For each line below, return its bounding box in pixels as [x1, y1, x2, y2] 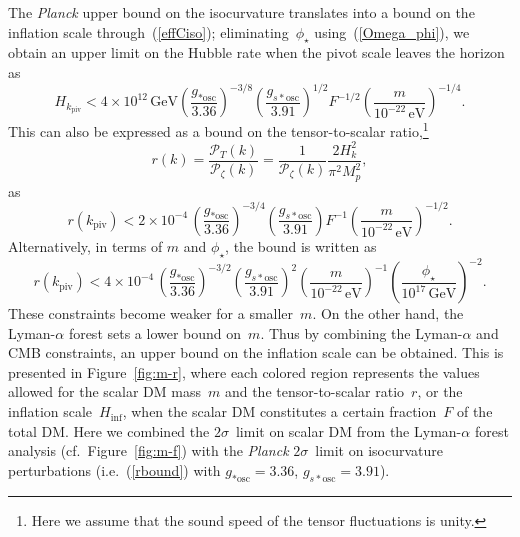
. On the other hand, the [312, 303, 464, 324]
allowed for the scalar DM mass [8, 381, 201, 402]
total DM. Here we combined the [8, 420, 210, 441]
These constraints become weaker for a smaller [8, 303, 294, 324]
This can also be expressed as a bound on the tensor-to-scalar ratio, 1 [8, 118, 429, 141]
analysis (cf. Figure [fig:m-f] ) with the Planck [8, 440, 289, 461]
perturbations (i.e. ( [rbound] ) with [8, 459, 221, 480]
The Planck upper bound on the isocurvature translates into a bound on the [8, 2, 475, 22]
